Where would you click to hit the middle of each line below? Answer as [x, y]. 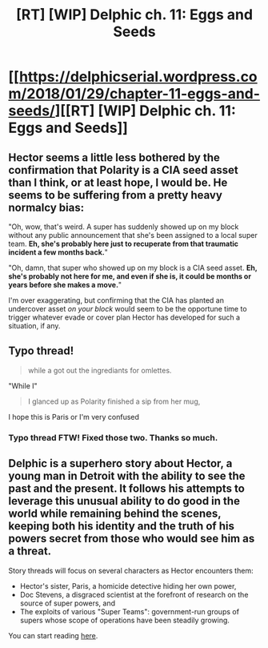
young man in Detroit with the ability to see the [127, 476]
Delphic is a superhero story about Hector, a [120, 463]
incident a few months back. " [58, 252]
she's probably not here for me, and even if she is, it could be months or [130, 276]
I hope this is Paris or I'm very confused [74, 417]
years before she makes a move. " [65, 285]
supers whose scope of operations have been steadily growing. [125, 620]
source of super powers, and [68, 603]
